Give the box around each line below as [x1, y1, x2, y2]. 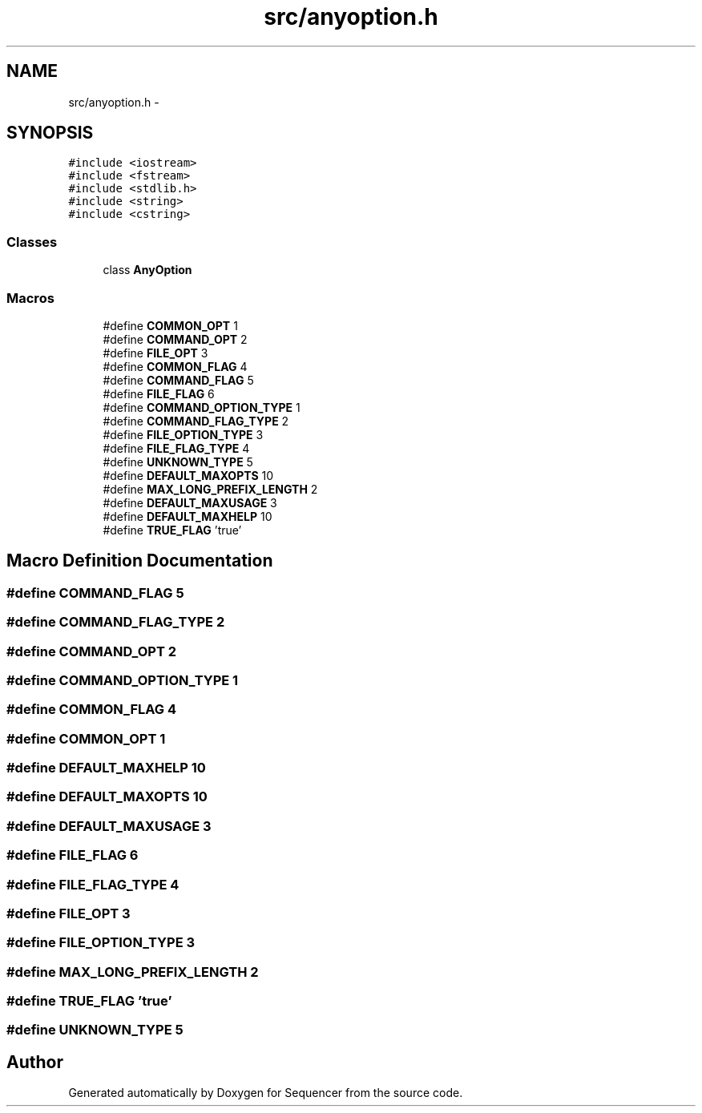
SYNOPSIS [6, 123, 94, 143]
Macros [6, 289, 54, 306]
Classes [6, 233, 58, 250]
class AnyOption [103, 263, 192, 277]
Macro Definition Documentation [6, 550, 273, 571]
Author [6, 1051, 63, 1072]
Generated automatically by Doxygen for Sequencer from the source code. [68, 1086, 463, 1100]
